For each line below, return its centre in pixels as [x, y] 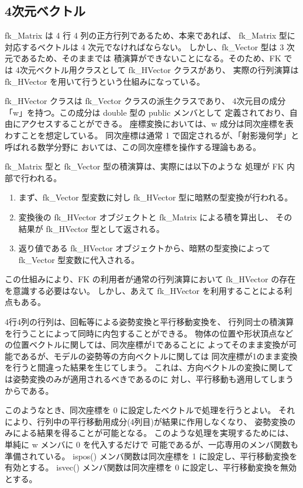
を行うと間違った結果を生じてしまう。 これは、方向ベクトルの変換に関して [149, 367]
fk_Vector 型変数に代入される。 [79, 259]
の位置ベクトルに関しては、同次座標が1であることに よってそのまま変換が [147, 345]
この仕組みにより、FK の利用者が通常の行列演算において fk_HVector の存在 [150, 279]
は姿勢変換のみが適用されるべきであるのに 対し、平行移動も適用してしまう [149, 379]
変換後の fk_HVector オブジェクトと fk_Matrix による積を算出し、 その [155, 217]
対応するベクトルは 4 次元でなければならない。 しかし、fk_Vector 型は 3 [144, 46]
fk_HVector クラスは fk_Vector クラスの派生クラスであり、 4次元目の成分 [145, 101]
